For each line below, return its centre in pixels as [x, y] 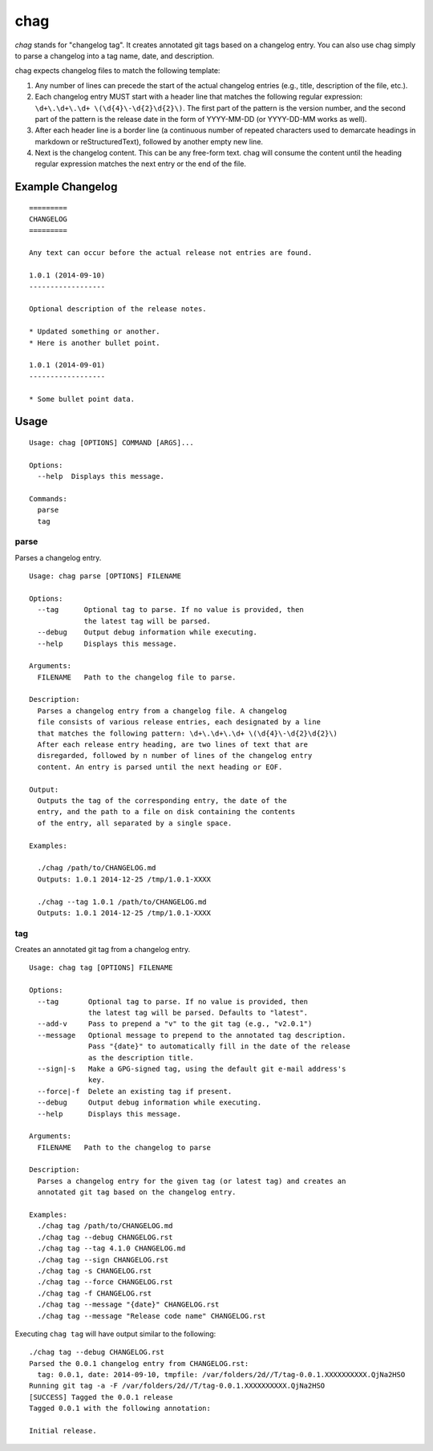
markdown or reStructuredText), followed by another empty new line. [149, 141]
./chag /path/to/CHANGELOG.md [97, 868]
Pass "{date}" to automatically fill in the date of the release [219, 1046]
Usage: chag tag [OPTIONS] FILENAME [101, 968]
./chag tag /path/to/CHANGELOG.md [105, 1226]
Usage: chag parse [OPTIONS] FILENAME [105, 576]
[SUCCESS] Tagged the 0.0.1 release [101, 1397]
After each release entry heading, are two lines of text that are [173, 745]
